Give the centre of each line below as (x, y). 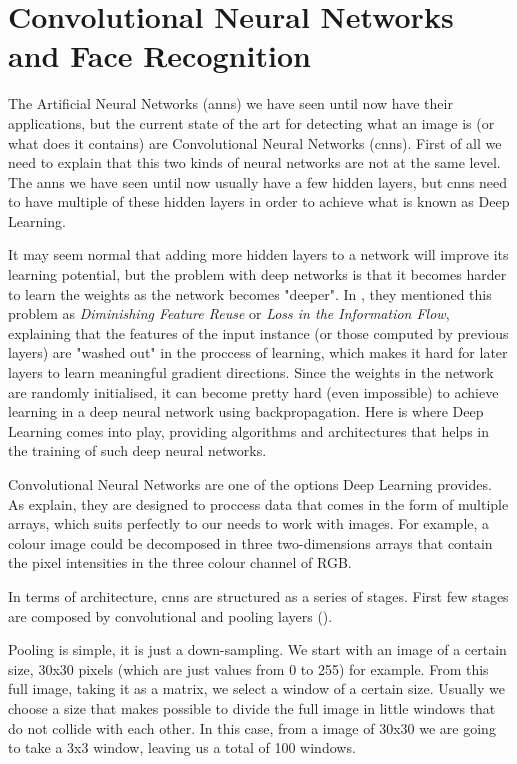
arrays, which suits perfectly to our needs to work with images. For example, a (249, 523)
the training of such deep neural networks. (137, 450)
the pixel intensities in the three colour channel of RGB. (180, 562)
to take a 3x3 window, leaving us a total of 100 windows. (182, 747)
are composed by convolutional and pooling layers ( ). (170, 615)
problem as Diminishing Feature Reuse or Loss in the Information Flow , (229, 313)
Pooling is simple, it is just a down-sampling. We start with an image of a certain (257, 649)
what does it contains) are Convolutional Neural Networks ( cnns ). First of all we (255, 142)
